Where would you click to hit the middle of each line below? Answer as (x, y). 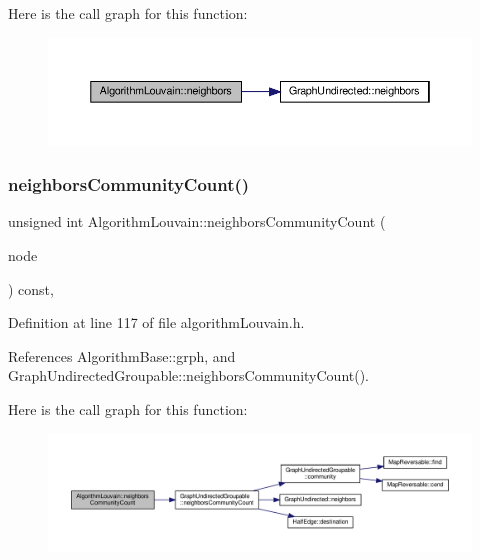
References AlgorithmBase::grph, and (122, 355)
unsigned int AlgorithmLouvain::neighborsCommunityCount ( (197, 221)
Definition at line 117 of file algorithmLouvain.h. (156, 322)
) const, (31, 288)
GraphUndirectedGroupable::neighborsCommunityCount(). (189, 375)
